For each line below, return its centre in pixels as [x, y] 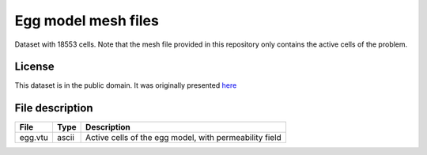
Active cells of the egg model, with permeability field [184, 138]
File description [54, 108]
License [34, 67]
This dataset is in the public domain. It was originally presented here [126, 85]
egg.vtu [34, 138]
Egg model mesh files [87, 21]
